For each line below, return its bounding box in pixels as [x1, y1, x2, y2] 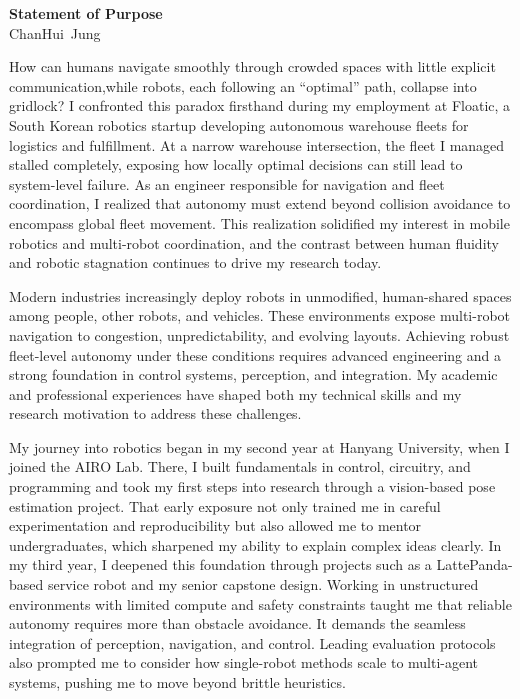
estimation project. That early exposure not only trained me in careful [9, 495, 441, 516]
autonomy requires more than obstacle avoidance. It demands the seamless [9, 613, 466, 634]
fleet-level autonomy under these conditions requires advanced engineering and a [9, 344, 501, 365]
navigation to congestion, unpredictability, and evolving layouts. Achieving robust [9, 324, 510, 345]
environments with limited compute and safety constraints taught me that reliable [9, 593, 512, 614]
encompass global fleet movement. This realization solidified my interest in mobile [9, 212, 510, 233]
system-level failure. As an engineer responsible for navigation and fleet [9, 173, 445, 194]
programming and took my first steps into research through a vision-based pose [9, 476, 496, 497]
